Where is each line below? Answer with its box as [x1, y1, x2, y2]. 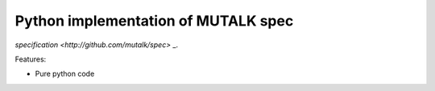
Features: [14, 54, 47, 64]
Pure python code [35, 69, 95, 79]
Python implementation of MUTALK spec [14, 12, 294, 30]
